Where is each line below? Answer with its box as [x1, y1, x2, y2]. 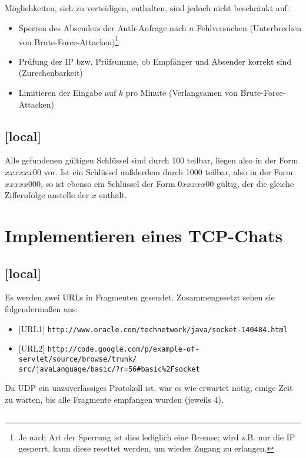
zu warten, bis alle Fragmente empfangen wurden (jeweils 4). [5, 393, 224, 405]
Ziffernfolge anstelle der [5, 189, 89, 201]
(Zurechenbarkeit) [18, 66, 83, 79]
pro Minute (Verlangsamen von [125, 86, 238, 99]
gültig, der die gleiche [217, 177, 294, 189]
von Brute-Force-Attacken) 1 [18, 34, 119, 48]
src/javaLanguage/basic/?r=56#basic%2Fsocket [18, 365, 200, 373]
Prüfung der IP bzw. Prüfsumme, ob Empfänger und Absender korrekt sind [18, 55, 292, 67]
